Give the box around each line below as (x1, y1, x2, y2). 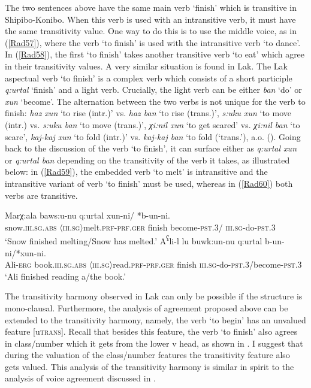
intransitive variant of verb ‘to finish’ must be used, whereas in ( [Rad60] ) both (5, 177, 293, 189)
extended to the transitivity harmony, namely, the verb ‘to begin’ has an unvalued (5, 313, 306, 326)
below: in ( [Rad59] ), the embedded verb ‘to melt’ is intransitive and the (5, 165, 268, 178)
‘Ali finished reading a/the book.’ (5, 269, 126, 282)
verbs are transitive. (5, 189, 78, 201)
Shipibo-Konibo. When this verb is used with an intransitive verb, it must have (5, 13, 296, 25)
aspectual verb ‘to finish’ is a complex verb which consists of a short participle (5, 71, 292, 84)
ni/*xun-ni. (5, 246, 46, 259)
